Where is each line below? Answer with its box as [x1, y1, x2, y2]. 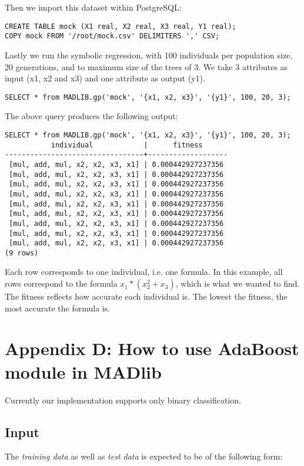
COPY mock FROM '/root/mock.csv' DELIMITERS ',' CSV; [5, 32, 220, 41]
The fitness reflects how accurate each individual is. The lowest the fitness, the [5, 290, 288, 303]
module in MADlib [5, 359, 162, 383]
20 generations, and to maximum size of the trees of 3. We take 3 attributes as [5, 60, 288, 73]
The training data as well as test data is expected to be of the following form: [5, 450, 283, 462]
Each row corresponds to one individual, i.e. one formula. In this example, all [5, 265, 283, 278]
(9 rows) [5, 248, 39, 257]
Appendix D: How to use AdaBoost [5, 336, 299, 360]
